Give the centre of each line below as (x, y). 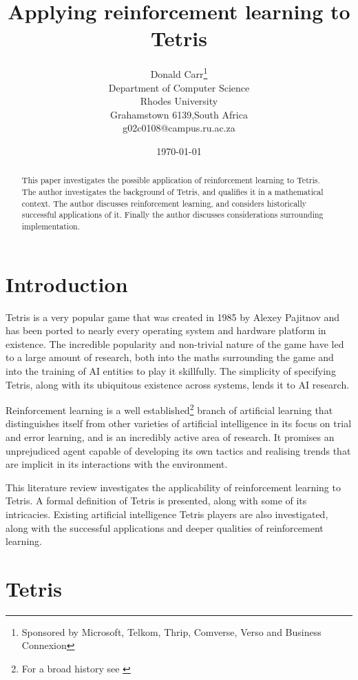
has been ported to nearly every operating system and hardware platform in (166, 330)
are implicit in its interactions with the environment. (117, 464)
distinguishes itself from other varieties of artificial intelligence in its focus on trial (179, 423)
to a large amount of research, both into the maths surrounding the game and (170, 357)
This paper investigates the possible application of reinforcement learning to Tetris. (171, 180)
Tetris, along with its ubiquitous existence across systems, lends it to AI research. (178, 384)
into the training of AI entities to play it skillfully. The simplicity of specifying (171, 370)
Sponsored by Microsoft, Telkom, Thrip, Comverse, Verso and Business (171, 631)
